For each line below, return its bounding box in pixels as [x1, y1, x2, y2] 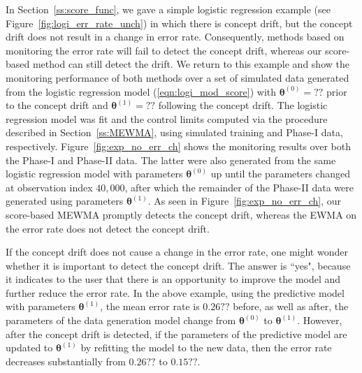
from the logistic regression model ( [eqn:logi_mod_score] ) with [6, 84, 277, 98]
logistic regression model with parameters [6, 166, 183, 181]
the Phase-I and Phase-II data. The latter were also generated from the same [6, 152, 336, 167]
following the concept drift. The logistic [158, 98, 328, 112]
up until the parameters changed [210, 166, 350, 181]
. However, [297, 313, 342, 328]
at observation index [6, 180, 93, 194]
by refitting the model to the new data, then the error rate [80, 340, 332, 355]
